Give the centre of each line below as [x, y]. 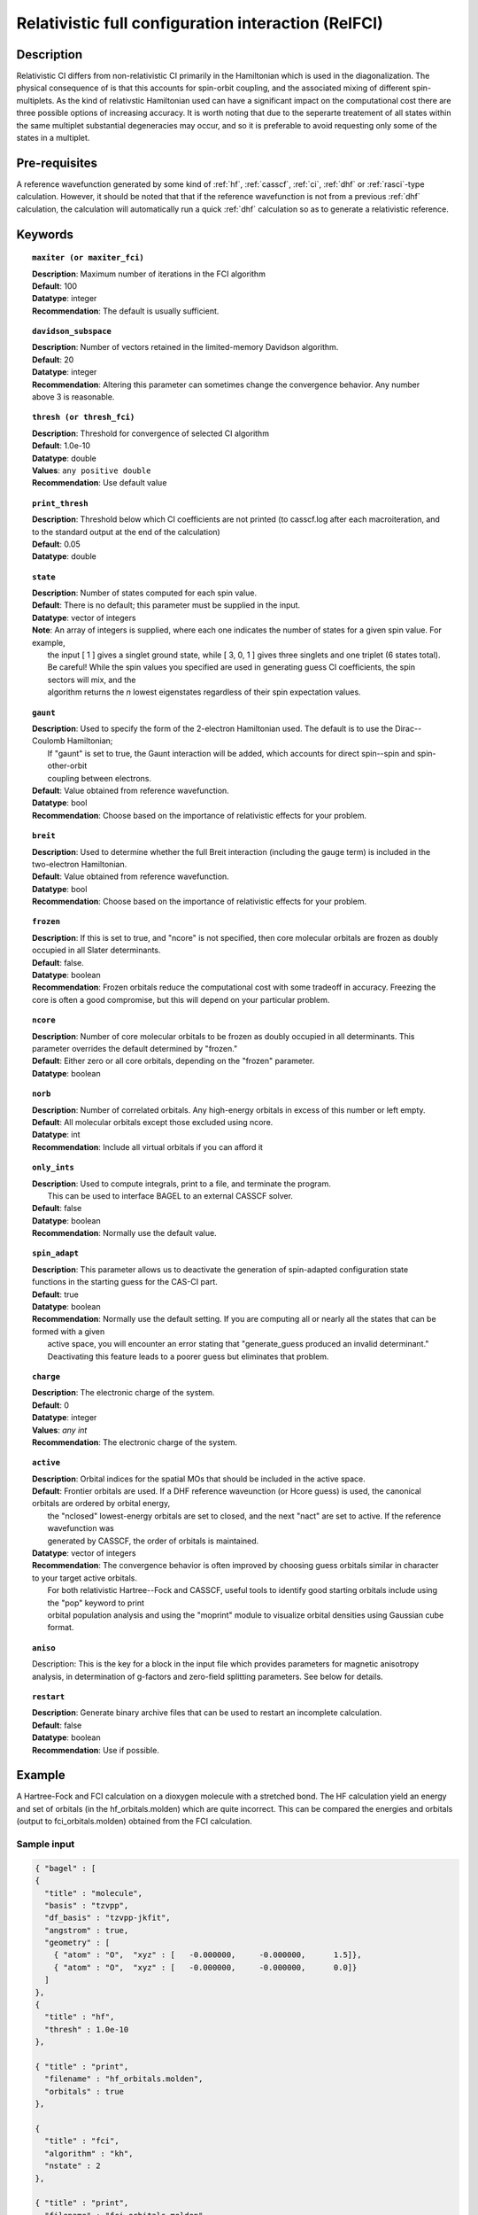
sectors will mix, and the [92, 680]
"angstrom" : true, [87, 1930]
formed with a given [69, 1331]
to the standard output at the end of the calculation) [126, 532]
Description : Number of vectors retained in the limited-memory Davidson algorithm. [185, 347]
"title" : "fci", [82, 2141]
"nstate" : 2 [73, 2166]
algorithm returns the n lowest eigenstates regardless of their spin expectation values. [204, 692]
